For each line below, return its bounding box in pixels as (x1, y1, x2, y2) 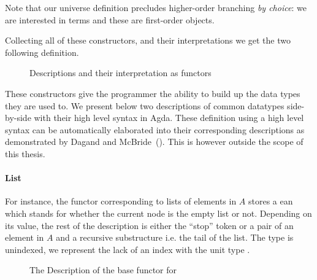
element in (5, 231, 44, 244)
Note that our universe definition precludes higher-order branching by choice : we (5, 1, 307, 14)
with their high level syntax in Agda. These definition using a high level (34, 111, 304, 124)
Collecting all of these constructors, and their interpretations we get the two (5, 34, 291, 47)
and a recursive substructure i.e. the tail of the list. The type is (56, 231, 294, 244)
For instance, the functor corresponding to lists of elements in (5, 195, 237, 208)
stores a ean (248, 195, 293, 208)
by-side (5, 111, 31, 124)
